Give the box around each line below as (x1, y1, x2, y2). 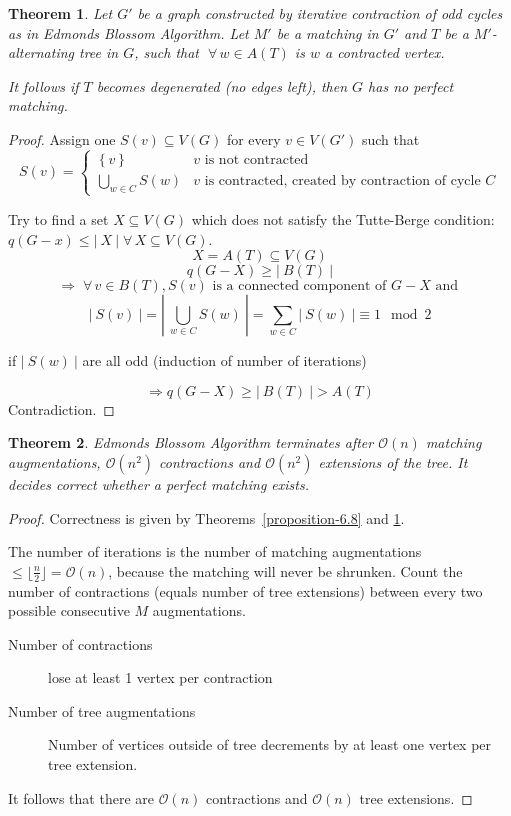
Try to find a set (8, 208, 109, 229)
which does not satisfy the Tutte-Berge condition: (191, 208, 495, 229)
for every (226, 128, 281, 149)
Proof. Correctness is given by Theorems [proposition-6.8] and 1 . (8, 507, 405, 528)
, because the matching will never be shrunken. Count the (108, 560, 463, 581)
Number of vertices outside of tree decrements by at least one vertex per (48, 734, 492, 755)
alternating (8, 42, 75, 63)
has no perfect (368, 75, 454, 96)
